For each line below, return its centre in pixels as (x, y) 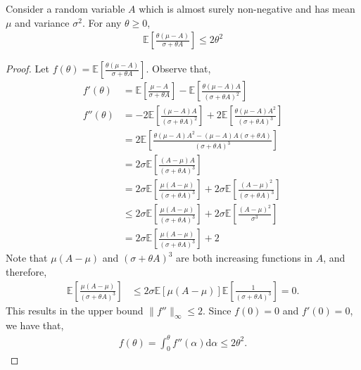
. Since (217, 310)
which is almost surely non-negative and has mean (247, 8)
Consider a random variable (65, 8)
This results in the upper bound (75, 310)
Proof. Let (27, 69)
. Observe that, (178, 69)
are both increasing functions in (245, 258)
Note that (27, 258)
